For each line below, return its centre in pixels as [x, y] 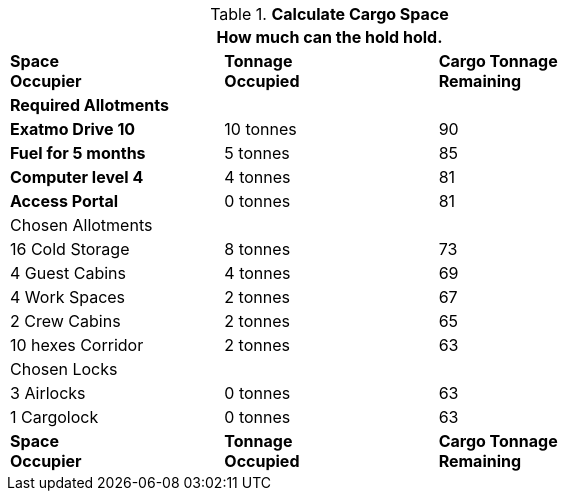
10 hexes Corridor [77, 345]
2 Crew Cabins [65, 321]
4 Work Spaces [68, 297]
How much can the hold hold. [329, 37]
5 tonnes [257, 153]
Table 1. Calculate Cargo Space [329, 14]
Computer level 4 [77, 177]
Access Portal [64, 201]
